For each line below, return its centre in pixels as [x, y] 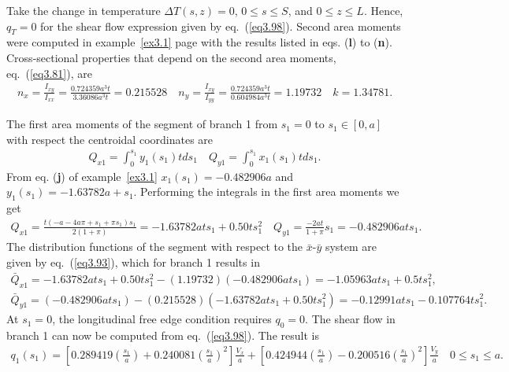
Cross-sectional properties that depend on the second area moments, [171, 57]
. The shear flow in [350, 319]
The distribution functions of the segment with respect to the [155, 247]
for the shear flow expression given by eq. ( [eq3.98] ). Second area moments [221, 26]
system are [351, 247]
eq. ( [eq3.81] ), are [49, 73]
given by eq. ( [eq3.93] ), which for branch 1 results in [133, 262]
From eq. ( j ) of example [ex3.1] [82, 176]
